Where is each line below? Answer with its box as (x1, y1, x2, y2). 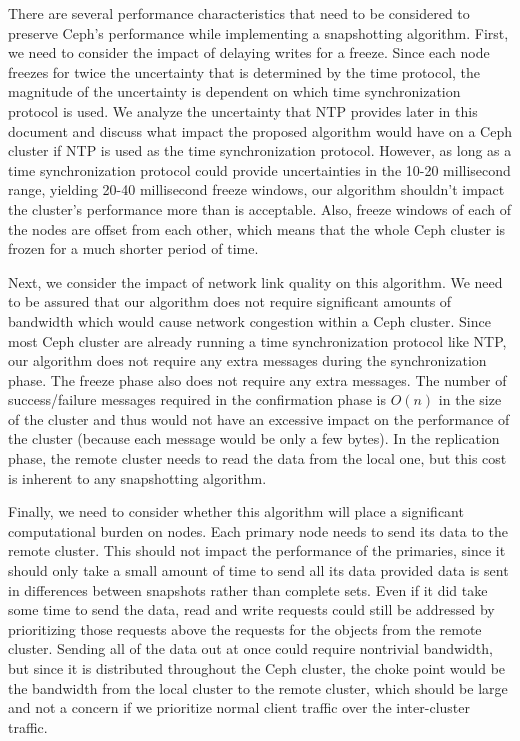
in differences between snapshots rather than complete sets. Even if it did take (8, 579, 488, 600)
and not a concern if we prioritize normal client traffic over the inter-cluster (8, 697, 470, 718)
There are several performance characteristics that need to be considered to (8, 3, 470, 23)
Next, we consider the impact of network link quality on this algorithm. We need (8, 271, 503, 292)
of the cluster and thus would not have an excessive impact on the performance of (8, 408, 510, 429)
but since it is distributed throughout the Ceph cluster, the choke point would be (8, 658, 506, 678)
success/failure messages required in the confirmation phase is (8, 389, 386, 410)
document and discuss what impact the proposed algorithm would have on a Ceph (8, 120, 512, 141)
